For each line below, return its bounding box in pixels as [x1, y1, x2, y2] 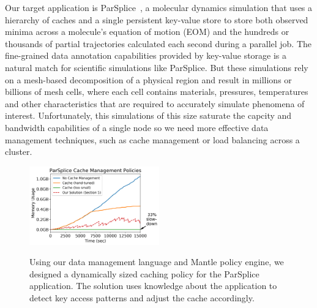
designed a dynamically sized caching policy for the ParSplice [29, 267, 259, 280]
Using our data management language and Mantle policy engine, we [29, 255, 284, 268]
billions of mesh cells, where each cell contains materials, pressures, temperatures [5, 85, 308, 98]
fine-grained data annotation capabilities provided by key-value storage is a [5, 49, 287, 62]
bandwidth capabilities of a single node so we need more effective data [5, 121, 269, 133]
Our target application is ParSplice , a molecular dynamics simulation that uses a [5, 1, 313, 13]
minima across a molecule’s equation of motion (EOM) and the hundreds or [5, 25, 289, 38]
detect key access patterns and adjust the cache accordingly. [29, 291, 255, 304]
